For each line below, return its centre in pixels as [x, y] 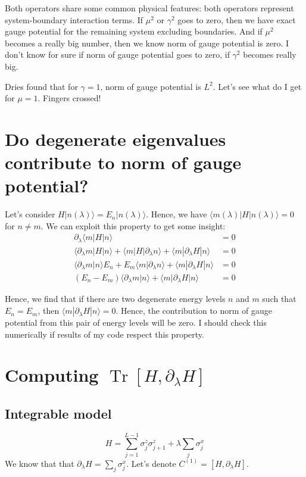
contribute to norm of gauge [123, 162]
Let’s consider [30, 214]
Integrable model [58, 413]
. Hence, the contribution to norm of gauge [194, 311]
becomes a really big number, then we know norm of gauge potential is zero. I [147, 43]
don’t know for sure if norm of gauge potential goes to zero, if [117, 54]
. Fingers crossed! [69, 98]
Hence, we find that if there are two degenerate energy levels [115, 299]
